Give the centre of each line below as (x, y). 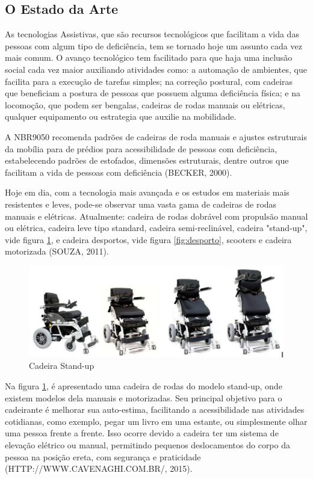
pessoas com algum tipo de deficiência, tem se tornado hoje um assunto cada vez (153, 45)
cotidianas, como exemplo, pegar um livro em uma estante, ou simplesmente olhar (156, 421)
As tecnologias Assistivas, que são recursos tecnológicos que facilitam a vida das (152, 34)
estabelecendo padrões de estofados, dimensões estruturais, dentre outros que (147, 160)
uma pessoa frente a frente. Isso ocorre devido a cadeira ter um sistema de (142, 433)
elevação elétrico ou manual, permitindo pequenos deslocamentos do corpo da (147, 445)
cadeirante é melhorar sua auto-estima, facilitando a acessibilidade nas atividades (155, 409)
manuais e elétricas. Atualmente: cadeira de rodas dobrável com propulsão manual (156, 216)
